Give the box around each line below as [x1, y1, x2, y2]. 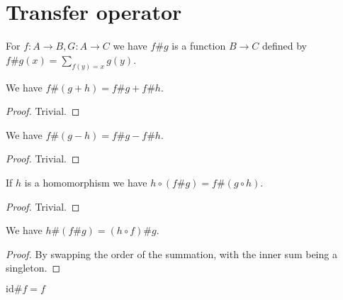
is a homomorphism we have [24, 174, 147, 189]
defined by [262, 38, 307, 53]
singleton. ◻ [6, 260, 61, 275]
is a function [171, 38, 226, 53]
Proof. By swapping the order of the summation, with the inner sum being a [6, 246, 337, 261]
